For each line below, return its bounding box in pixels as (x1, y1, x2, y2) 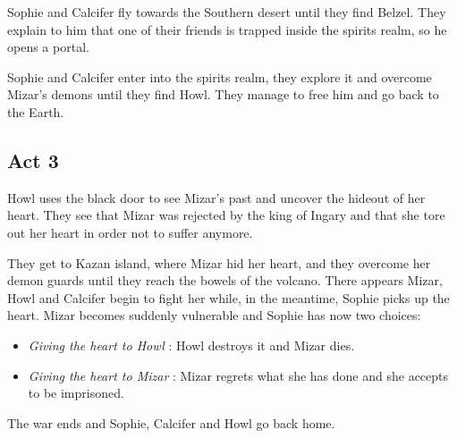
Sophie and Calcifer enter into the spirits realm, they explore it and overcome (7, 67, 432, 86)
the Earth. (7, 102, 64, 121)
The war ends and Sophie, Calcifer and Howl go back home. (7, 413, 335, 432)
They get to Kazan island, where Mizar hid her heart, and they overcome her (7, 253, 431, 272)
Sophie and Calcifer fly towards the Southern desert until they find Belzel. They (7, 3, 446, 21)
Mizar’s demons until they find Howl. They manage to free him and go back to (7, 85, 439, 104)
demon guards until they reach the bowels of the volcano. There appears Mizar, (7, 271, 443, 290)
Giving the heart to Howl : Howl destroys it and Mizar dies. (28, 335, 355, 354)
